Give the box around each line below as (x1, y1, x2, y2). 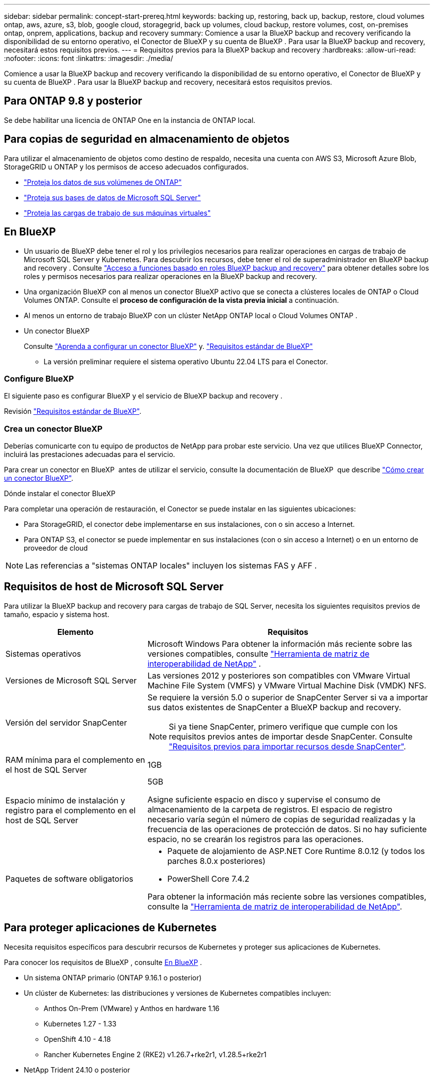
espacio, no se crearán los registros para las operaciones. (147, 834, 364, 844)
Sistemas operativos (5, 648, 81, 659)
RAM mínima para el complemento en (5, 754, 145, 765)
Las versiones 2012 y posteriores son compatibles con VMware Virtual (147, 670, 410, 681)
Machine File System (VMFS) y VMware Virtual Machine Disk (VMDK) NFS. (147, 680, 427, 690)
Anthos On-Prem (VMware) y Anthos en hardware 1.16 (44, 1004, 220, 1013)
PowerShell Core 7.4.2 (167, 873, 250, 884)
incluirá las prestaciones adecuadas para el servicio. (4, 450, 175, 459)
